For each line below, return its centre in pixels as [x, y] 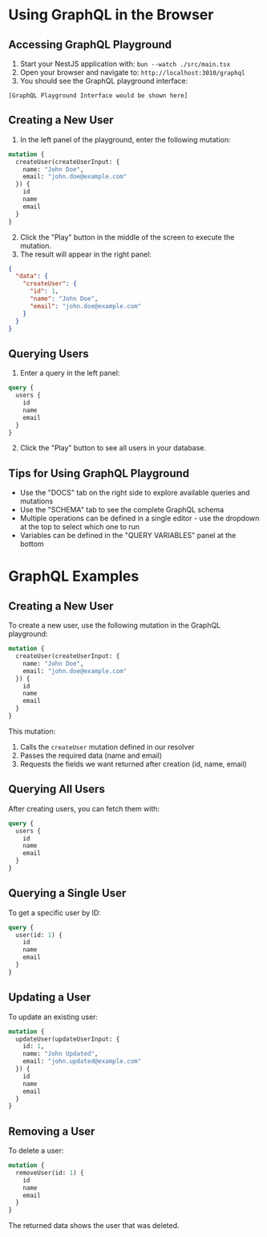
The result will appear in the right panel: [86, 254]
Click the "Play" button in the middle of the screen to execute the [127, 237]
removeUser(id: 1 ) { [50, 1173]
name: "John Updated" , [61, 1054]
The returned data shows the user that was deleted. [94, 1226]
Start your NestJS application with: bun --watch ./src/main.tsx [125, 64]
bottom [32, 544]
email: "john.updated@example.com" [82, 1062]
